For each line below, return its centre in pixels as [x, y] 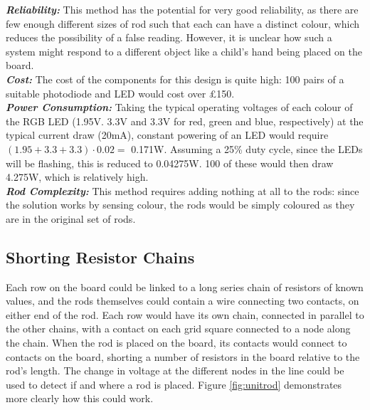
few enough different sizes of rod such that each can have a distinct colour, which [183, 23]
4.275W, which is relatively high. [77, 177]
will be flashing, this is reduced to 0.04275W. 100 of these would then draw [170, 163]
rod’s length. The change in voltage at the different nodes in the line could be [175, 370]
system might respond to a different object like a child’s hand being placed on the [184, 51]
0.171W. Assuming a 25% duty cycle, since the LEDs [247, 148]
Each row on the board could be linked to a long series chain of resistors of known [185, 287]
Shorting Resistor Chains [100, 257]
